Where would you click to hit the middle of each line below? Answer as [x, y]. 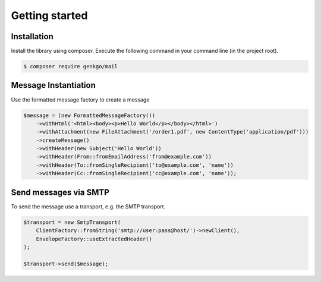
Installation [32, 37]
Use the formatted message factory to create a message [80, 99]
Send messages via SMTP [60, 192]
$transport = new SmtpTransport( [72, 222]
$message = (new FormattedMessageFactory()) [89, 115]
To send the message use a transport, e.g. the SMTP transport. [88, 206]
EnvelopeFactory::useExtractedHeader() [94, 239]
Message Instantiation [53, 85]
